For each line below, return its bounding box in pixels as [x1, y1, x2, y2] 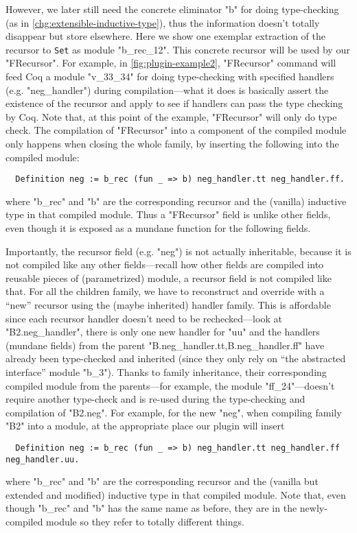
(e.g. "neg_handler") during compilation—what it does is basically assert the [5, 82, 329, 97]
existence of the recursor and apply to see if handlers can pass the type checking [5, 96, 343, 110]
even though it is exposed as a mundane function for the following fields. [5, 221, 311, 235]
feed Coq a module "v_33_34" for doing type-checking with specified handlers [5, 69, 334, 84]
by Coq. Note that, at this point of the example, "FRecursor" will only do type [5, 109, 337, 123]
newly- [299, 501, 327, 515]
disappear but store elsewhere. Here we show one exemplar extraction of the [5, 29, 325, 43]
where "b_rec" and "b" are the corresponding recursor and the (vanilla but [5, 474, 319, 488]
